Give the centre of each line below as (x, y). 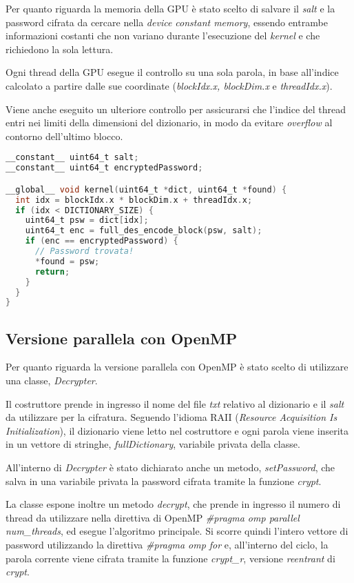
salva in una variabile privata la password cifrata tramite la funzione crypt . (164, 481)
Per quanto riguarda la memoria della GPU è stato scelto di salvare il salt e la (170, 8)
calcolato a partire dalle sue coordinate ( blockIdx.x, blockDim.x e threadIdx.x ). (169, 85)
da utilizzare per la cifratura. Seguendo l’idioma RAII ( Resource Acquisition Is (171, 417)
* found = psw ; (67, 261)
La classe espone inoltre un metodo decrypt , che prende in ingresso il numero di (173, 504)
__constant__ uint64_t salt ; (72, 158)
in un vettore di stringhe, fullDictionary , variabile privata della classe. (153, 444)
